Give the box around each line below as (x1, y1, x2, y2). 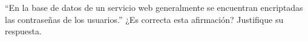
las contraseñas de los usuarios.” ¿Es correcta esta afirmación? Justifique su (5, 13, 284, 25)
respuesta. (5, 25, 42, 37)
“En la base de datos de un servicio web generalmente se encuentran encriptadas (5, 1, 303, 13)
